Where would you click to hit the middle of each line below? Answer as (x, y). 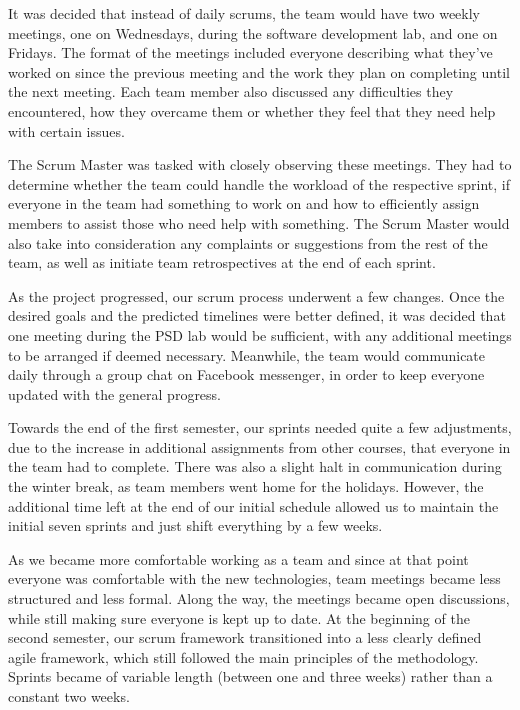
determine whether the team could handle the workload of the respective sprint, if (259, 183)
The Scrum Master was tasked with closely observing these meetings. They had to (260, 164)
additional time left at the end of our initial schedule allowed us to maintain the (253, 505)
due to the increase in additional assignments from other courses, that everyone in (259, 446)
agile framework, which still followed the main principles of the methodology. (243, 656)
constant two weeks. (69, 696)
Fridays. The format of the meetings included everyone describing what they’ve (250, 52)
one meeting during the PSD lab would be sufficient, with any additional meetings (260, 334)
